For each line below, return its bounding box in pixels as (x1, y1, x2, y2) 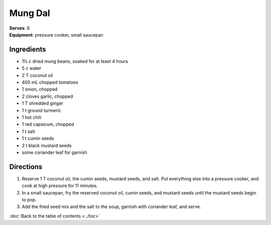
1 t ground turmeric (22, 107, 61, 113)
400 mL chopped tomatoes (22, 79, 78, 85)
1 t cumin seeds (22, 135, 54, 141)
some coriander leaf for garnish (22, 149, 87, 155)
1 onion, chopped (22, 86, 58, 92)
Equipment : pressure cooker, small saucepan (9, 32, 104, 38)
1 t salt (22, 128, 35, 134)
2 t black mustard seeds (22, 142, 72, 148)
